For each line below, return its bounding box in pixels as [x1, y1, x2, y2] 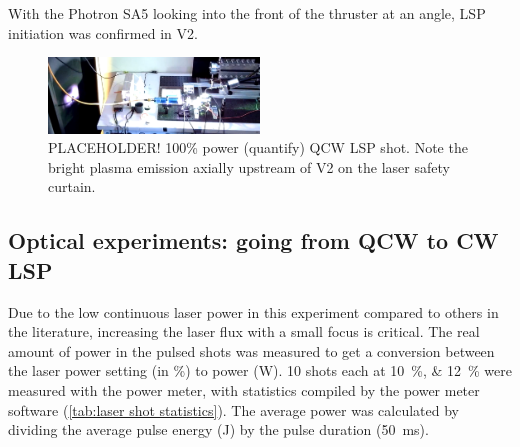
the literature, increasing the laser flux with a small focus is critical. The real [8, 321, 480, 342]
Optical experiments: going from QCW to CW [8, 225, 499, 256]
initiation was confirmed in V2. [8, 22, 198, 43]
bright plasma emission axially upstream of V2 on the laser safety [48, 156, 450, 177]
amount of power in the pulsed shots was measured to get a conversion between [8, 340, 495, 361]
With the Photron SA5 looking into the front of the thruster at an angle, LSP [8, 3, 486, 23]
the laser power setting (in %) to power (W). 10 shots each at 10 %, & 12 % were [8, 360, 512, 381]
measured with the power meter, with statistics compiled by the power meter [8, 380, 480, 400]
